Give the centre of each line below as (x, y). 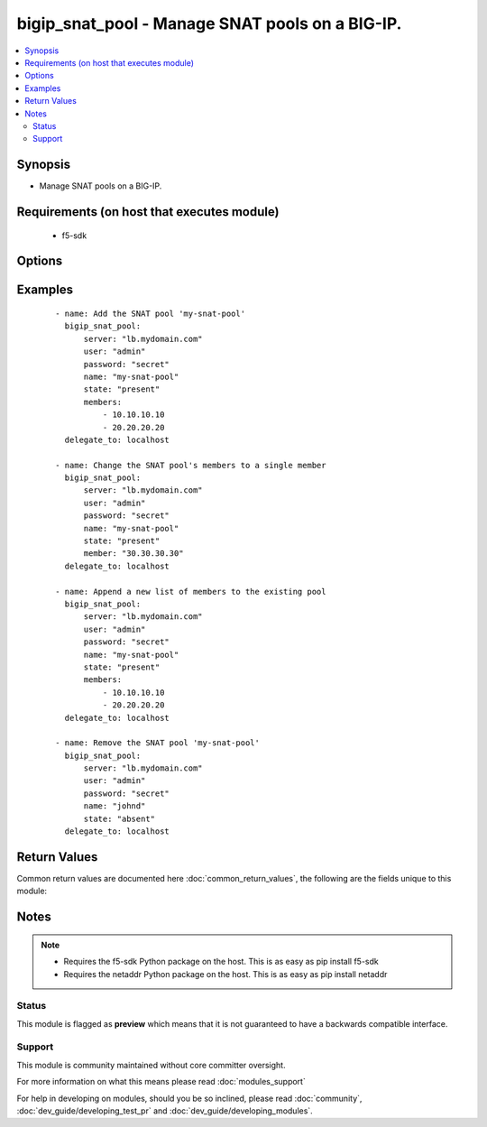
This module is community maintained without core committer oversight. (151, 1065)
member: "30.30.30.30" (133, 554)
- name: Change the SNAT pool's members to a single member (191, 465)
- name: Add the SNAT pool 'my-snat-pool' (151, 314)
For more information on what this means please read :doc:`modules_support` (161, 1082)
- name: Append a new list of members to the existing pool (191, 591)
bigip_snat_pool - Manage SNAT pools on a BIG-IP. (209, 23)
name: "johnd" (115, 806)
